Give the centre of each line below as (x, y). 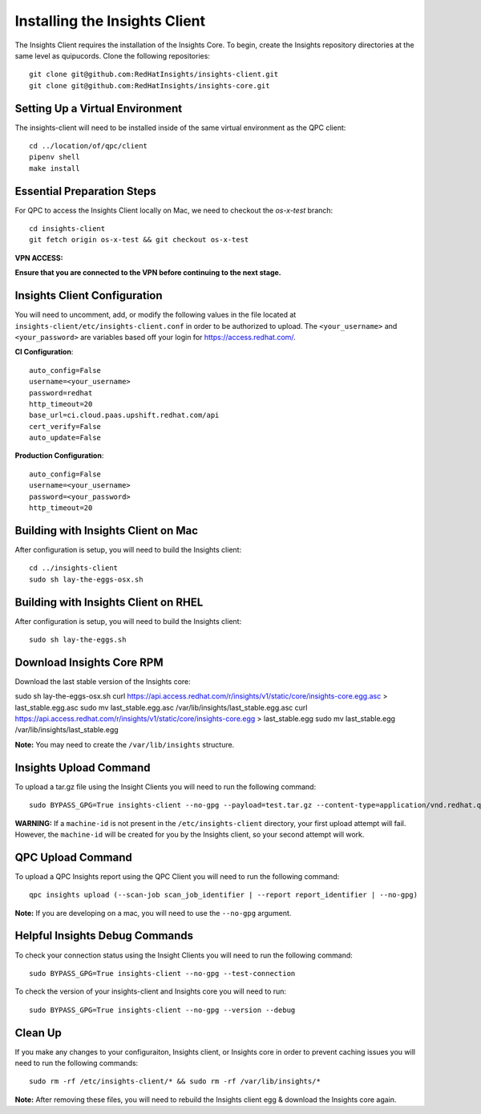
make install (55, 168)
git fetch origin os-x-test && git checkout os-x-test (139, 240)
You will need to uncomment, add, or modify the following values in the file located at (156, 315)
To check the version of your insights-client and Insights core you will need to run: (151, 991)
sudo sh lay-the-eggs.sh (78, 640)
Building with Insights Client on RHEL (109, 602)
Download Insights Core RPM (89, 662)
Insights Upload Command (83, 767)
